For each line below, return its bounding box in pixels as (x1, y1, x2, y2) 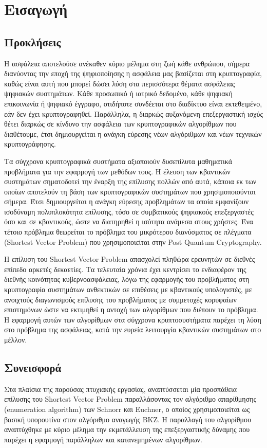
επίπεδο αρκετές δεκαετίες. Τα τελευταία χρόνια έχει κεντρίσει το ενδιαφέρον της (4, 263, 246, 274)
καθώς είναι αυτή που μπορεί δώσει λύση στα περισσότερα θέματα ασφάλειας (4, 78, 235, 88)
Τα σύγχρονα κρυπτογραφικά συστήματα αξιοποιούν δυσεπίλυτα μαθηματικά (4, 155, 233, 166)
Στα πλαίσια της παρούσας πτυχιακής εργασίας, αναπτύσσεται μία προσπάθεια (4, 383, 237, 394)
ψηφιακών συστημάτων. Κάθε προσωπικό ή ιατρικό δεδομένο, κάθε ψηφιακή (4, 88, 233, 99)
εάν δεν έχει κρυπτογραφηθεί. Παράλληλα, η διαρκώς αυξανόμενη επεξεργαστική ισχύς (4, 108, 263, 119)
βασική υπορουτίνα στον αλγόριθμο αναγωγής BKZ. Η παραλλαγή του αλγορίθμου (4, 414, 251, 424)
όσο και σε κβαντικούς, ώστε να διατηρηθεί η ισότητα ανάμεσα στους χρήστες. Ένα (4, 216, 254, 227)
